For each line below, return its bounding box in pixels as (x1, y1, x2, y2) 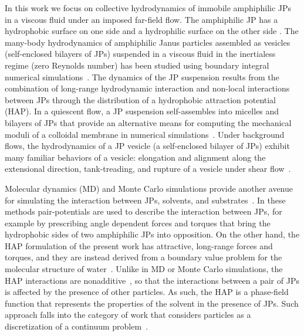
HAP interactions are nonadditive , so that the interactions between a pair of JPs (5, 274, 299, 286)
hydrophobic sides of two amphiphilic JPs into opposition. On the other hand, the (5, 228, 300, 240)
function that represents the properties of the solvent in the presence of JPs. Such (5, 297, 299, 309)
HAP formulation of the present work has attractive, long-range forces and (5, 239, 273, 252)
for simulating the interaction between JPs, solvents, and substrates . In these (5, 194, 286, 206)
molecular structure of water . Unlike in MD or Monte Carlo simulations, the (5, 263, 283, 275)
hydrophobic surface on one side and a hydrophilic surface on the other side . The (5, 25, 299, 37)
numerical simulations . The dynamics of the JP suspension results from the (5, 70, 279, 83)
